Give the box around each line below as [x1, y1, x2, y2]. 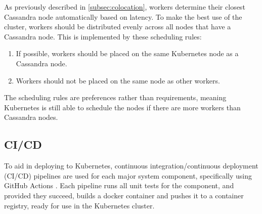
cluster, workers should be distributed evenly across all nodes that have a [4, 21, 231, 32]
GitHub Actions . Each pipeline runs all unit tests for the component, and [4, 180, 234, 191]
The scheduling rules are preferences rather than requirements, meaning [4, 92, 227, 103]
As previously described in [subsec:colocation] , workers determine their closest [4, 2, 245, 12]
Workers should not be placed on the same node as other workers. [16, 75, 220, 85]
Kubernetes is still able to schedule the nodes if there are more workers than [4, 102, 241, 112]
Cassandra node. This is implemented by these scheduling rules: [4, 31, 202, 41]
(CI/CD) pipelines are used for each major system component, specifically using [4, 170, 252, 181]
